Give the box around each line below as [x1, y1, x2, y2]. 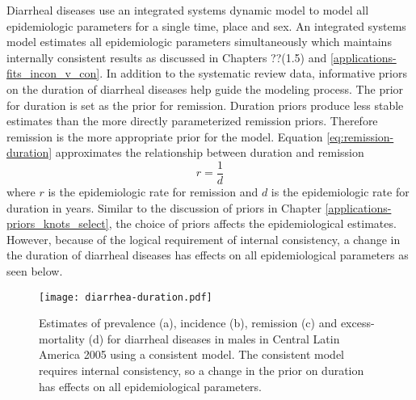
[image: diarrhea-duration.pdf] [39, 291, 212, 303]
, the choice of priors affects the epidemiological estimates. [108, 215, 397, 232]
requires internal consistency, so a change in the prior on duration [39, 362, 364, 378]
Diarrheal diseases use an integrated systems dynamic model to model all [6, 2, 369, 18]
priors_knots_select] [6, 215, 109, 232]
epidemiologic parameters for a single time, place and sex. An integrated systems [6, 17, 406, 34]
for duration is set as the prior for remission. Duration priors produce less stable [6, 96, 404, 113]
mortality [39, 330, 85, 347]
